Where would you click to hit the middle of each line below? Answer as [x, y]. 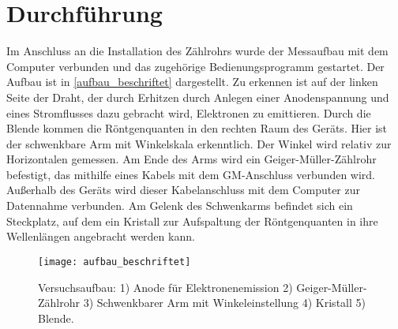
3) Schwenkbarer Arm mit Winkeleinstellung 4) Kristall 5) [224, 303]
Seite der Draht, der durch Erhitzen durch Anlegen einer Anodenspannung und [198, 97]
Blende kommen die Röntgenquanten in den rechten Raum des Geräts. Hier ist [197, 128]
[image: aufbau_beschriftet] [115, 262]
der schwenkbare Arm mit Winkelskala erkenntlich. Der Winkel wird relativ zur [199, 143]
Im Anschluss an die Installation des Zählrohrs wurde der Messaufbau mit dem [197, 51]
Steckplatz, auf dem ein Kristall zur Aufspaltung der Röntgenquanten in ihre [192, 221]
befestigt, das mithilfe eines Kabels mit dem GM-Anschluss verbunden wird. [191, 174]
